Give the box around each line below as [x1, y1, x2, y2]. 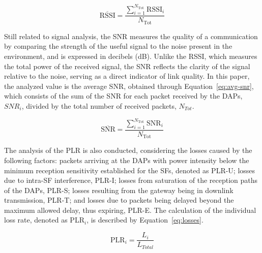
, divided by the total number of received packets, [21, 100, 177, 111]
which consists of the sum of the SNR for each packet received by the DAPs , [4, 90, 243, 101]
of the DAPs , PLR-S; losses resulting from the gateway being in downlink [4, 184, 234, 195]
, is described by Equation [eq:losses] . [86, 214, 203, 225]
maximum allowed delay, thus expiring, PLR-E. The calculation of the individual [4, 204, 256, 215]
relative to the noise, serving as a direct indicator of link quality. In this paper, [4, 71, 250, 81]
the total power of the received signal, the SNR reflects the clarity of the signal [4, 60, 250, 71]
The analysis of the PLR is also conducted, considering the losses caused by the [4, 145, 252, 155]
